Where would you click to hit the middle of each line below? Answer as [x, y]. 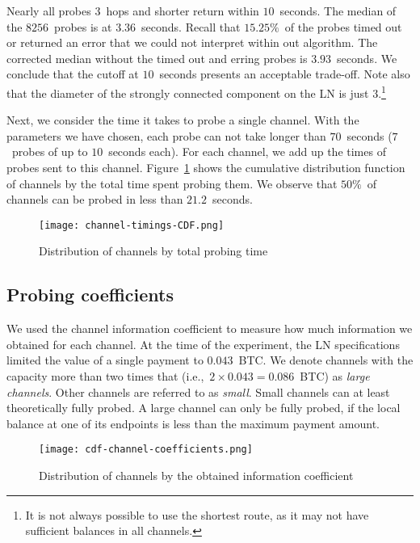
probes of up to [50, 152]
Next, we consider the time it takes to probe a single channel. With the [183, 120]
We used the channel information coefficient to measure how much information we [210, 328]
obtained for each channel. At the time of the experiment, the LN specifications [203, 344]
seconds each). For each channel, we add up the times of [247, 152]
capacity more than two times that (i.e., [105, 376]
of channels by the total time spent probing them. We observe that [172, 183]
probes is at [83, 26]
